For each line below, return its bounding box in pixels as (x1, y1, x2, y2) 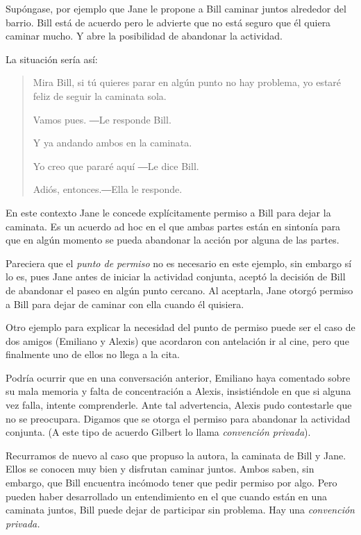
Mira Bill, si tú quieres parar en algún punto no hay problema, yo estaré (33, 75, 342, 90)
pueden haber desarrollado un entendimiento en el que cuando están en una (6, 489, 328, 503)
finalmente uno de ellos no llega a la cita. (6, 347, 180, 362)
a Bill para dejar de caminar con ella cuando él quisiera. (6, 296, 244, 311)
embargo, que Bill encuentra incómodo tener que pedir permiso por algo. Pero (6, 475, 337, 490)
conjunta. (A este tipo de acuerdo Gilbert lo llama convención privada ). (6, 425, 311, 439)
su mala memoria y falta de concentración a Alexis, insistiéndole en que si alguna (6, 384, 351, 398)
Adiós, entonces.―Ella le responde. (33, 182, 183, 196)
